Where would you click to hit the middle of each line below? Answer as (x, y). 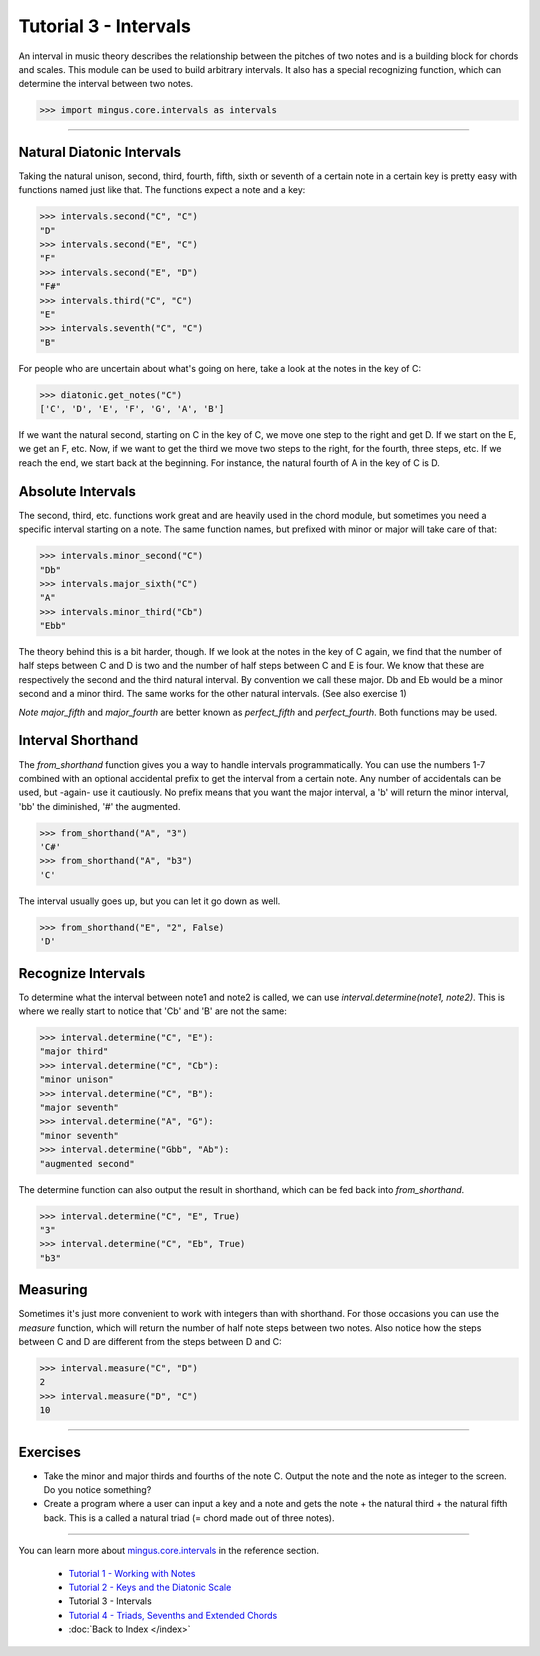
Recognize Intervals (82, 973)
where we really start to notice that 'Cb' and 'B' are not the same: (152, 1011)
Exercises (50, 1451)
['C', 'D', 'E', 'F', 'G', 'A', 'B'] (132, 409)
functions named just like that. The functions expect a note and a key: (162, 190)
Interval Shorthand (78, 740)
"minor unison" (76, 1079)
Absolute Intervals (77, 491)
